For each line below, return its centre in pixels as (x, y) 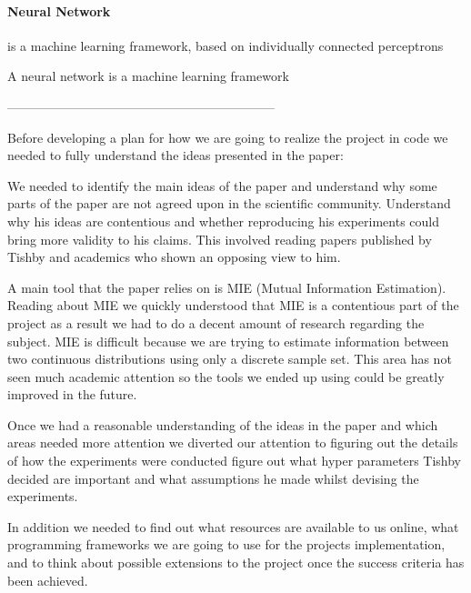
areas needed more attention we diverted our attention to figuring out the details (233, 442)
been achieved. (48, 580)
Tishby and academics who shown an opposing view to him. (174, 257)
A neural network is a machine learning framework (148, 76)
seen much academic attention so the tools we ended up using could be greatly (226, 376)
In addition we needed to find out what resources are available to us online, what (233, 526)
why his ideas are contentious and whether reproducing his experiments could (224, 221)
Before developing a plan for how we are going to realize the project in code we (228, 137)
